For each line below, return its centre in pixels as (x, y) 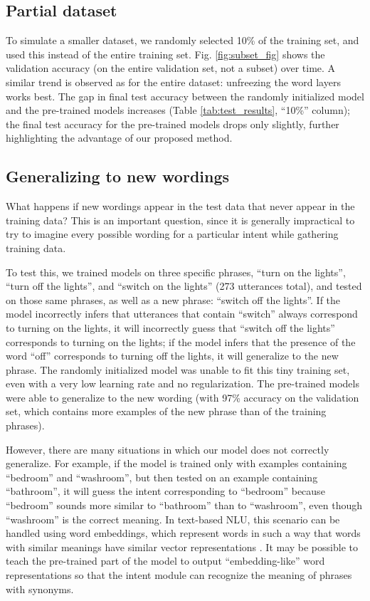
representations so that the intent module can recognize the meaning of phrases (179, 575)
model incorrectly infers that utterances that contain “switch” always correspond (182, 314)
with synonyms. (40, 589)
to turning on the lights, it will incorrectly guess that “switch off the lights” (170, 327)
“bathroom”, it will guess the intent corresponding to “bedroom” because (165, 491)
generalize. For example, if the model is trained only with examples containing (176, 463)
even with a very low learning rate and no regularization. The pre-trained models (183, 383)
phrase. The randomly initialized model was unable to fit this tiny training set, (178, 369)
